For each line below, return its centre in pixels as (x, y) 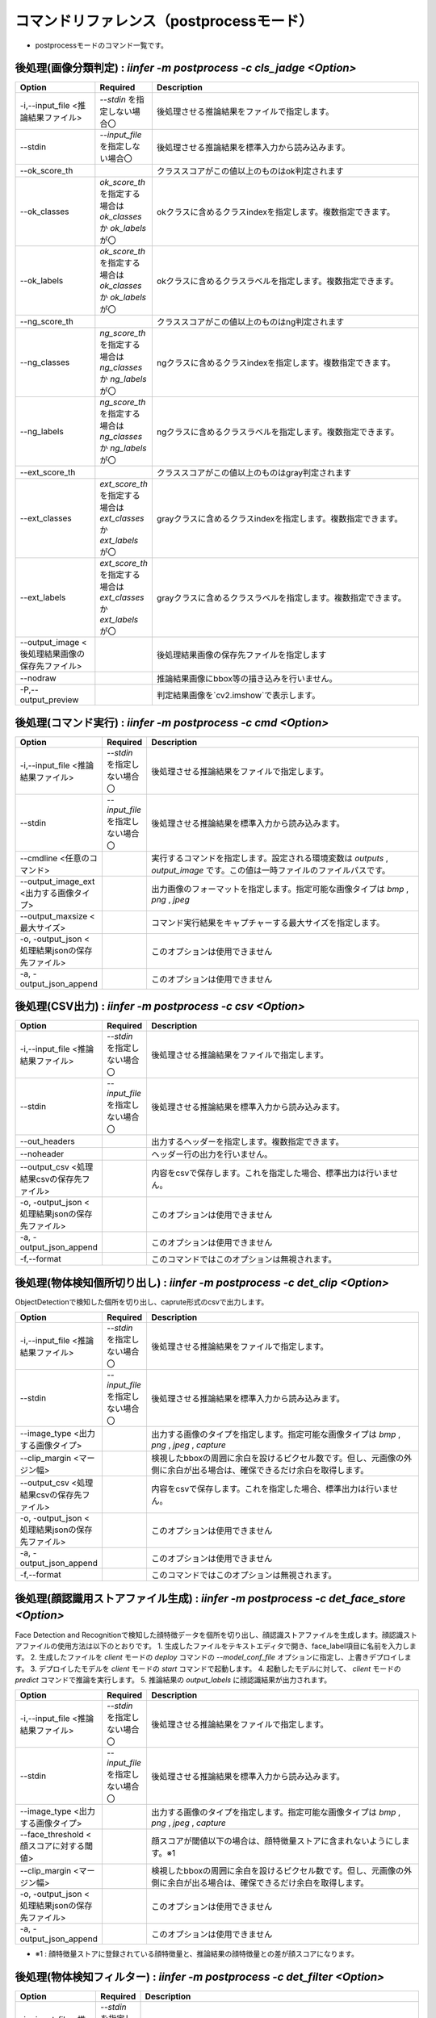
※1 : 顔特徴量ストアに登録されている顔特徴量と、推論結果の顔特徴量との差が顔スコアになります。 (197, 1954)
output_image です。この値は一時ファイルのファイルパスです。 (271, 870)
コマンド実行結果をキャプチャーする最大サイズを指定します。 (268, 923)
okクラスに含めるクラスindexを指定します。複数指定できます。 (276, 212)
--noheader (42, 1154)
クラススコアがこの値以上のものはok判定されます (250, 171)
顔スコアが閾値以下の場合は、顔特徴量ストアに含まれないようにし (277, 1841)
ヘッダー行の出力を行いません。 (212, 1154)
